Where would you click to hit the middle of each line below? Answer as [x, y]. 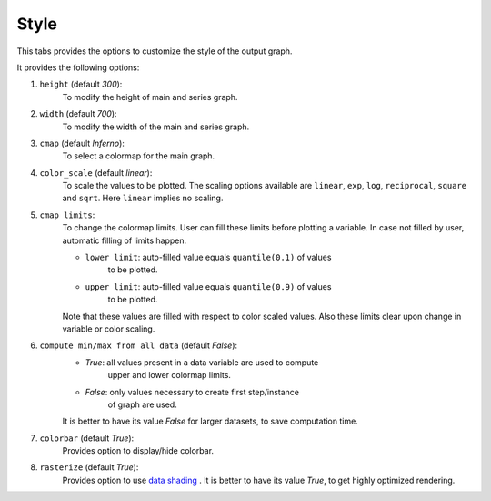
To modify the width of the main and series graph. [156, 127]
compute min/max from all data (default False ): [139, 345]
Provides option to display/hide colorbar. [138, 451]
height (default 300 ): [81, 84]
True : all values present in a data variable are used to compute [202, 362]
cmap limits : [67, 215]
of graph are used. [142, 404]
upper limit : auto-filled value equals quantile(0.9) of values [208, 286]
